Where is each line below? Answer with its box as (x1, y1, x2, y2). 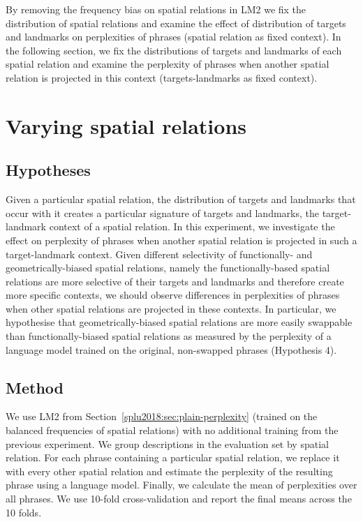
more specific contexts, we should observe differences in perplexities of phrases (6, 288, 340, 302)
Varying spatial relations (6, 111, 246, 140)
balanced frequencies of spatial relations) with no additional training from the (6, 423, 339, 438)
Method (6, 376, 64, 398)
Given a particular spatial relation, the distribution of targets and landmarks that (6, 192, 356, 207)
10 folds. (6, 505, 42, 519)
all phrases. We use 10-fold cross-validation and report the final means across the (6, 491, 352, 506)
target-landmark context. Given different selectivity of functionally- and (6, 246, 313, 261)
